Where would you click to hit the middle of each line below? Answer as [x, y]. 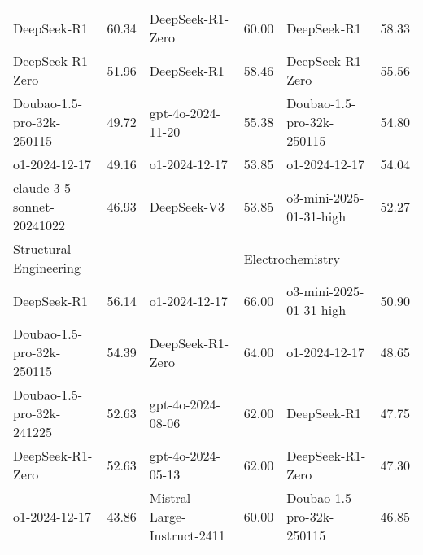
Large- [168, 516]
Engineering [47, 267]
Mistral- [172, 498]
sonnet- [34, 206]
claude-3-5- [44, 188]
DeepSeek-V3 [187, 206]
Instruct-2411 [187, 535]
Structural [42, 249]
